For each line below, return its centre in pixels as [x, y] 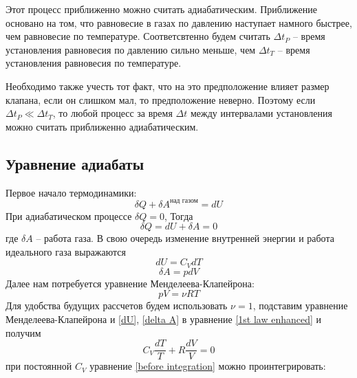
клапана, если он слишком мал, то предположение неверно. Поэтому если [161, 99]
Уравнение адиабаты [75, 163]
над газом [184, 201]
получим [23, 332]
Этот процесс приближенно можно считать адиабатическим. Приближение [162, 9]
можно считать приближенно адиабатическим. [102, 126]
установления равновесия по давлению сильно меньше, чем [131, 49]
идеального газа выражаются [66, 251]
